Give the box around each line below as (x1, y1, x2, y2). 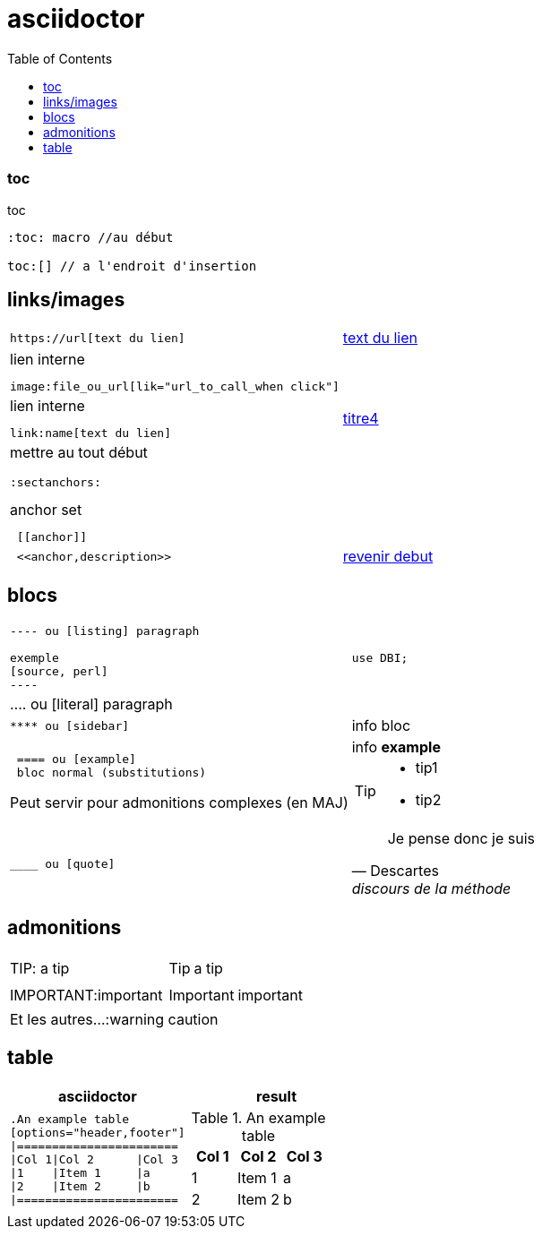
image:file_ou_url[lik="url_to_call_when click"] (10, 380, 340, 394)
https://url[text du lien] (10, 330, 185, 345)
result (256, 1086, 297, 1105)
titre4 (342, 409, 379, 428)
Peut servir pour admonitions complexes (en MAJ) (10, 794, 348, 812)
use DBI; (351, 651, 409, 665)
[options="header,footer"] (10, 1126, 185, 1140)
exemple (10, 651, 59, 665)
